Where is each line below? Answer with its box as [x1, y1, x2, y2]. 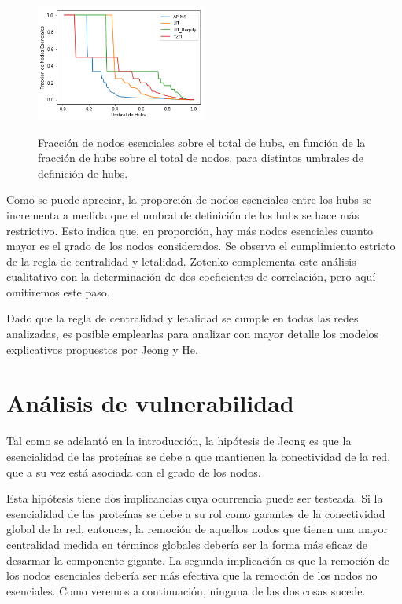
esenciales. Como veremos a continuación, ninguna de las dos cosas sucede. [6, 582, 366, 598]
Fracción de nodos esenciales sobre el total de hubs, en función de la [38, 134, 366, 150]
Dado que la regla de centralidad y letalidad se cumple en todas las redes [6, 310, 359, 326]
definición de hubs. [38, 164, 128, 181]
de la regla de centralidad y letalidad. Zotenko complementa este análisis [6, 252, 356, 269]
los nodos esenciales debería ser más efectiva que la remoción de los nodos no [6, 567, 378, 584]
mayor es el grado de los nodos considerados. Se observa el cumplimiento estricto [6, 238, 396, 254]
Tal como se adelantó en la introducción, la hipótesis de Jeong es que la [6, 433, 352, 449]
